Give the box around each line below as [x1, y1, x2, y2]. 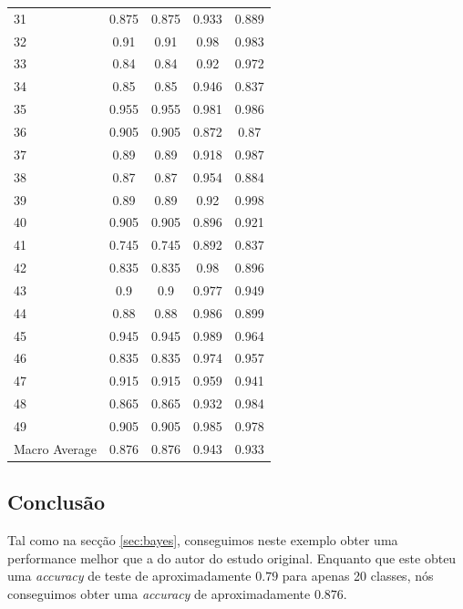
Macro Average [14, 439, 98, 458]
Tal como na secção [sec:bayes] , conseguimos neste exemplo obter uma [7, 531, 398, 550]
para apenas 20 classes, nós [282, 566, 434, 585]
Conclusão [7, 488, 106, 516]
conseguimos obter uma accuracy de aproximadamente [7, 583, 311, 603]
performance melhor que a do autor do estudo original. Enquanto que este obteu [7, 548, 457, 567]
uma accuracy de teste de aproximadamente [7, 566, 252, 585]
